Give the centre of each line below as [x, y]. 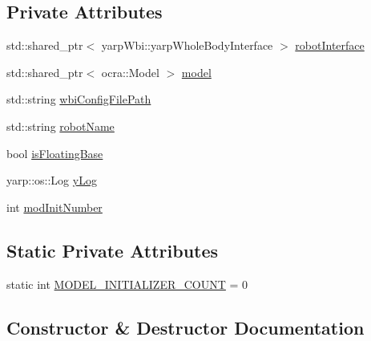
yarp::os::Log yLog [52, 180]
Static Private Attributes [113, 250]
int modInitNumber [54, 207]
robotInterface [330, 45]
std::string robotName [60, 126]
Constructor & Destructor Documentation [185, 327]
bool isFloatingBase [55, 153]
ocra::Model [130, 72]
